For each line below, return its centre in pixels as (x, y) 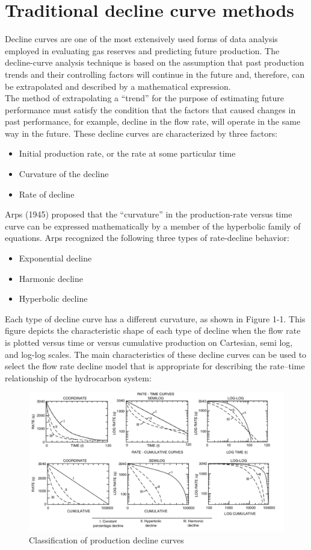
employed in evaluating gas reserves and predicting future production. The (142, 50)
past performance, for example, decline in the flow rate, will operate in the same (153, 121)
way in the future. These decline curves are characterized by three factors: (141, 133)
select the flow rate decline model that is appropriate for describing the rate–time (155, 366)
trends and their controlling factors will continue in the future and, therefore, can (155, 74)
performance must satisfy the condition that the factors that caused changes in (150, 109)
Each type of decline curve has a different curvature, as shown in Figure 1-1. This (155, 318)
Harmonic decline (51, 278)
